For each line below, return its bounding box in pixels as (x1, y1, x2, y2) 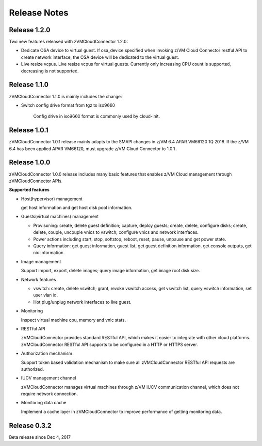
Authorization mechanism (21, 350, 73, 357)
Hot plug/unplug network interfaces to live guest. (33, 299, 131, 305)
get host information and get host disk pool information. (21, 205, 133, 211)
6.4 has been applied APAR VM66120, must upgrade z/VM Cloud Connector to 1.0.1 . (9, 146, 178, 152)
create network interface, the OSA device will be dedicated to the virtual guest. (21, 54, 180, 60)
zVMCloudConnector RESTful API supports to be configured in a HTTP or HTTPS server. (21, 342, 198, 347)
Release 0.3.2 (9, 421, 52, 429)
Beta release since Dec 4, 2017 (9, 434, 71, 440)
